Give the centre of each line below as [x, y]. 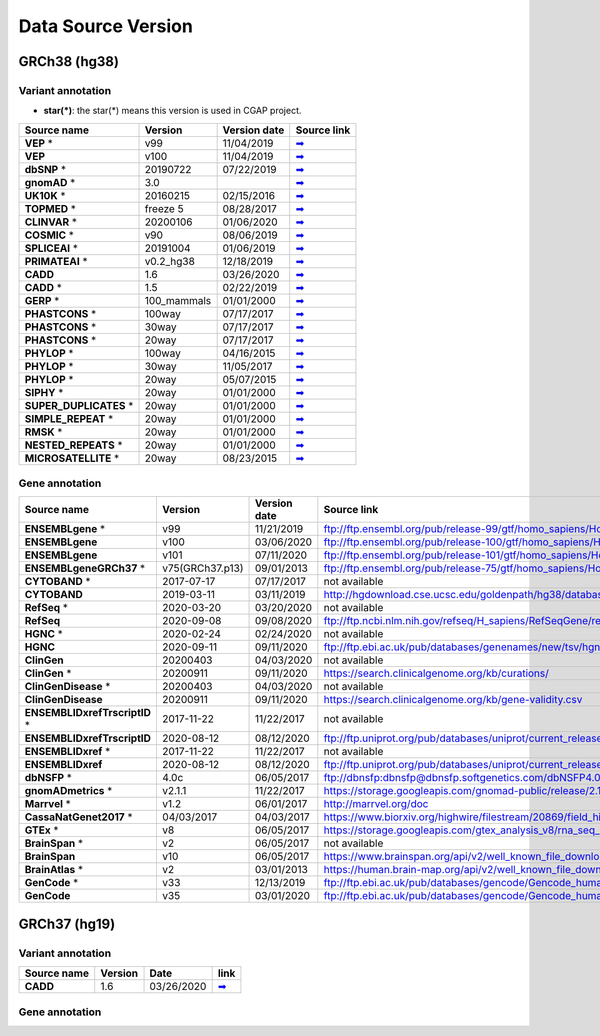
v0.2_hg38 [169, 261]
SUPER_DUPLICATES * [79, 405]
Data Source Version [106, 26]
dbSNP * [45, 169]
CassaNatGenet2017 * [78, 817]
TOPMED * [50, 208]
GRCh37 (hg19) [67, 923]
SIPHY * [44, 392]
